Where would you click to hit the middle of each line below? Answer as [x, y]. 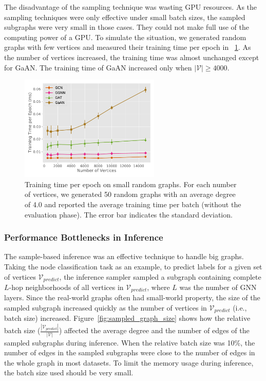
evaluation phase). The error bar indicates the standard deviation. [129, 214]
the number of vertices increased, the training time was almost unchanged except [132, 57]
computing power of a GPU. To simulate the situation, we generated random [125, 37]
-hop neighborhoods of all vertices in [66, 287]
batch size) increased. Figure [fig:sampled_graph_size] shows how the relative [127, 318]
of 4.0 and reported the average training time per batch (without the [133, 204]
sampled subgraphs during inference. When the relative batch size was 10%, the [130, 342]
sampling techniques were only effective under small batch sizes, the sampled [125, 17]
